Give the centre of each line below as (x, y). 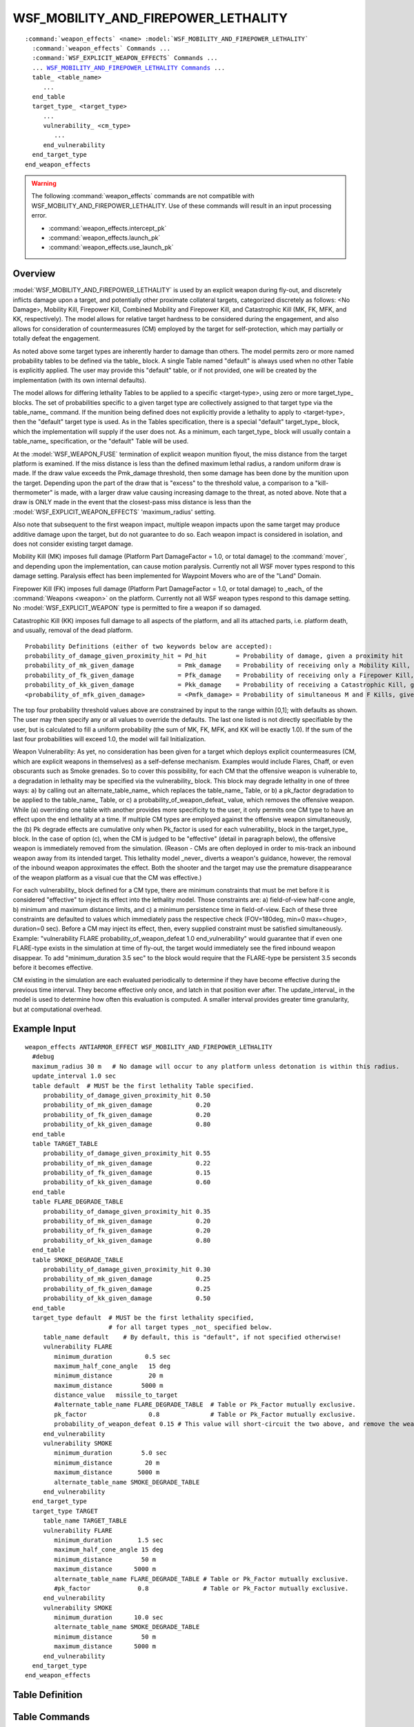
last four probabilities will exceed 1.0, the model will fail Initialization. (109, 739)
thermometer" (33, 493)
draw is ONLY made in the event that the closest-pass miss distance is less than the (132, 502)
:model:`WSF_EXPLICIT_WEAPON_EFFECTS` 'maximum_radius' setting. (114, 512)
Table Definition (48, 1695)
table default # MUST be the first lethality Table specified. (143, 1086)
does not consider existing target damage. (73, 544)
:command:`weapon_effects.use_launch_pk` (111, 247)
